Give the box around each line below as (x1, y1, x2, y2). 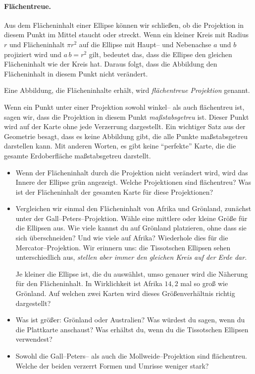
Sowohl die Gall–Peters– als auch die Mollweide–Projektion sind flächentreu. (15, 351, 247, 361)
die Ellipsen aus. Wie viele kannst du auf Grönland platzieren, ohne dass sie (15, 223, 247, 233)
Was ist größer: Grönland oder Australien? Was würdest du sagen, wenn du (15, 314, 245, 325)
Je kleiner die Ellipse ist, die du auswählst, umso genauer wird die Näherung (15, 268, 248, 279)
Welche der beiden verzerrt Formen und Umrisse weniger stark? (15, 360, 209, 371)
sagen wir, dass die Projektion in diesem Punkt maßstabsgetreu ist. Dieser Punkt (4, 111, 249, 122)
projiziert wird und (4, 49, 62, 59)
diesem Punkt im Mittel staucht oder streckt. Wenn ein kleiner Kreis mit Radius (4, 29, 249, 40)
